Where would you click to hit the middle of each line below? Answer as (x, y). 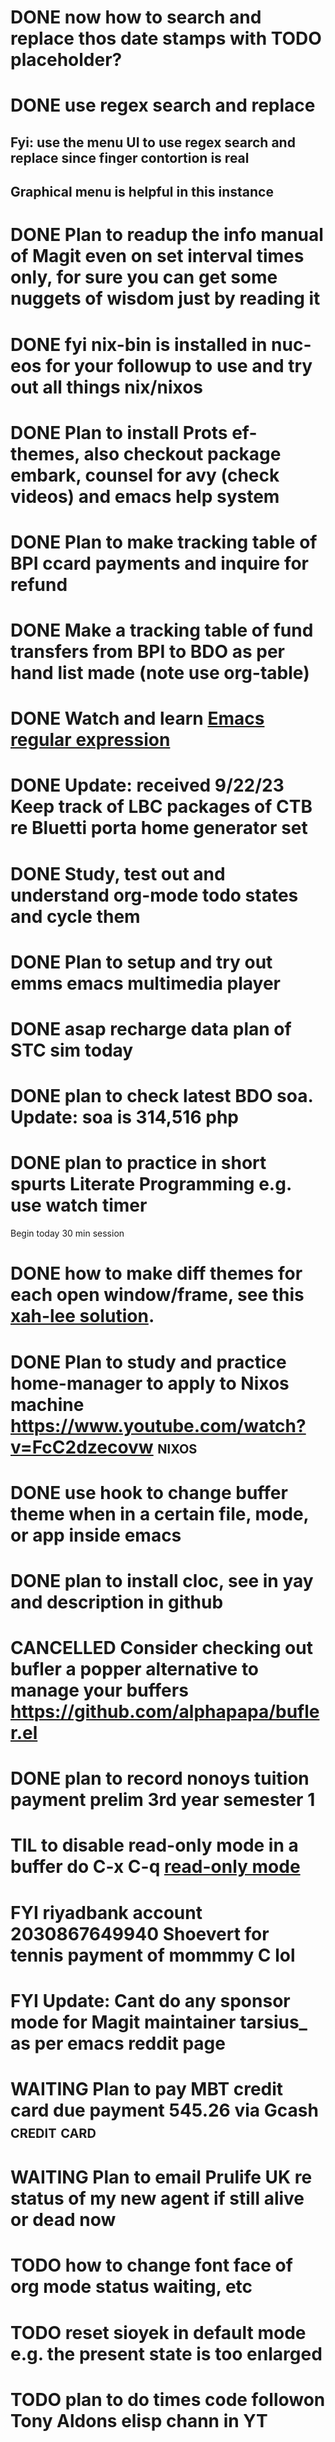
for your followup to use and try (179, 365)
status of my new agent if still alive (157, 2198)
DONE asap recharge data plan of (151, 1029)
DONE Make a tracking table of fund (162, 630)
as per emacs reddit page (118, 2043)
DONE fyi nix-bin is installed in (139, 344)
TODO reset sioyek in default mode (158, 2332)
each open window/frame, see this (157, 1295)
